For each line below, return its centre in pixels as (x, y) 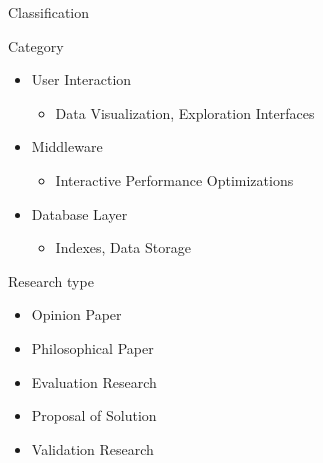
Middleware (67, 146)
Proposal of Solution (94, 415)
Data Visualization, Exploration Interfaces (185, 112)
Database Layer (79, 213)
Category (36, 45)
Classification (49, 12)
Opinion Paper (76, 314)
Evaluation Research (94, 381)
